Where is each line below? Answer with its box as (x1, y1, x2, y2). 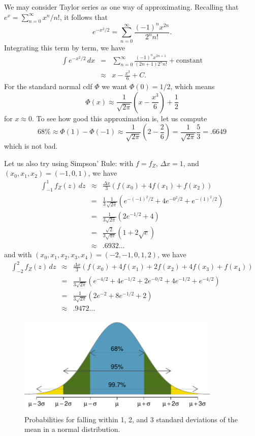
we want (102, 81, 127, 92)
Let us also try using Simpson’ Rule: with (4, 157, 134, 168)
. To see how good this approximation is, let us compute (32, 113, 207, 123)
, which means (170, 81, 215, 92)
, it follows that (59, 11, 108, 22)
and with (4, 249, 32, 260)
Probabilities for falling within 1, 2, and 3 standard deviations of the (24, 414, 238, 424)
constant (176, 57, 203, 65)
